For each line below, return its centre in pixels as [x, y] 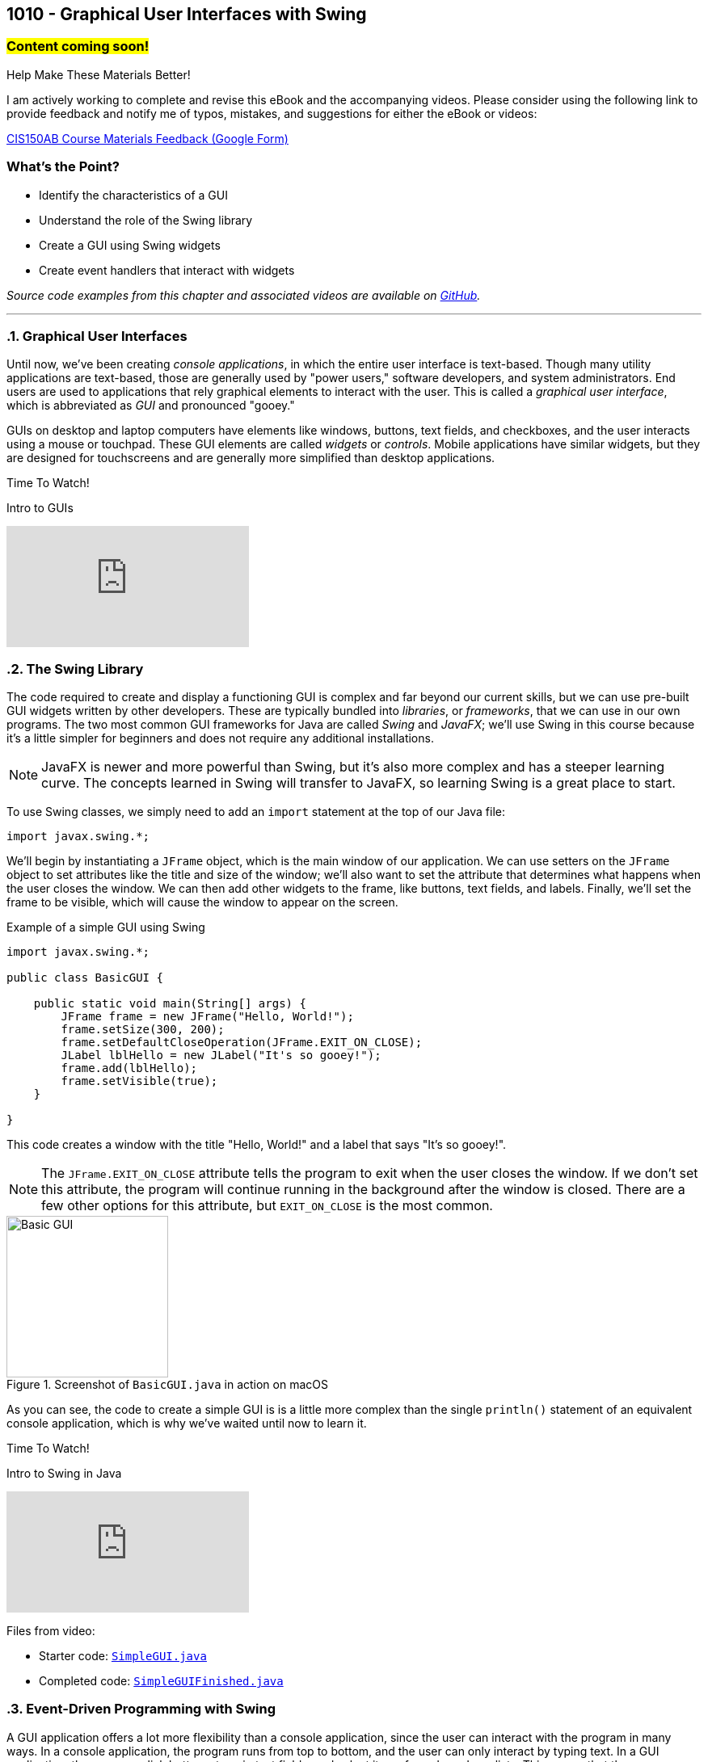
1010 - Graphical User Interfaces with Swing [187, 14]
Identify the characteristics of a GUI [133, 195]
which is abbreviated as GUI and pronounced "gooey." [151, 406]
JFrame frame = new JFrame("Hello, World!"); [207, 1017]
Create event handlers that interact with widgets [167, 270]
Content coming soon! [78, 46]
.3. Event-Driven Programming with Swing [141, 1709]
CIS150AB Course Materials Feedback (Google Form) [147, 138]
